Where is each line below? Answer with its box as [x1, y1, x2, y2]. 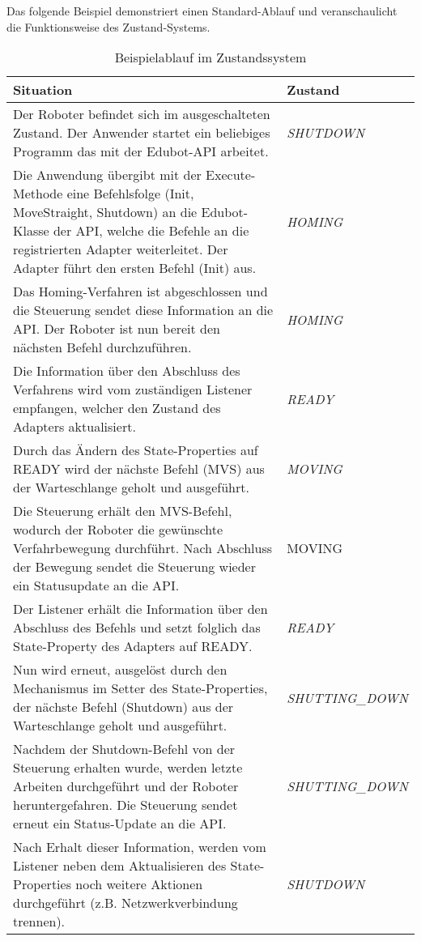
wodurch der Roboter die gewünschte [13, 520, 223, 539]
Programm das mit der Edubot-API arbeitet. [13, 142, 269, 161]
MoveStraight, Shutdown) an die [13, 202, 198, 222]
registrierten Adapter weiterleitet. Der [13, 240, 228, 259]
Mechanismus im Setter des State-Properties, [13, 679, 268, 698]
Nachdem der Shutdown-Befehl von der [13, 739, 236, 759]
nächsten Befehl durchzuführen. [13, 338, 192, 357]
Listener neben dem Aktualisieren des [13, 856, 227, 875]
